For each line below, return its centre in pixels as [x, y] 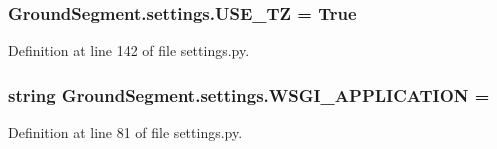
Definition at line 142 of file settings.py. [129, 50]
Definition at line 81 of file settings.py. [125, 132]
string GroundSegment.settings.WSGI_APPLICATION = [249, 94]
